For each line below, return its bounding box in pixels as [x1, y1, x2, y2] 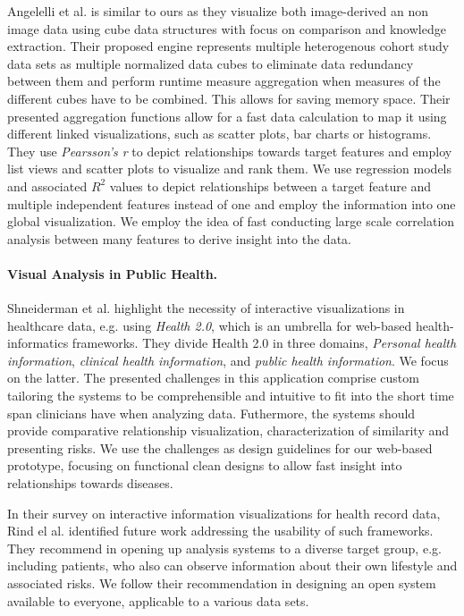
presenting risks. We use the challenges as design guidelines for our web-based [7, 438, 433, 457]
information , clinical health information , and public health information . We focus [7, 350, 449, 369]
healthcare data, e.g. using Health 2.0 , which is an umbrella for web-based [7, 316, 412, 334]
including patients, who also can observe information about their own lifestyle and [7, 556, 458, 575]
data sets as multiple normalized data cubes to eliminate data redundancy [7, 54, 414, 72]
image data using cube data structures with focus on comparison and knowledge [7, 19, 446, 38]
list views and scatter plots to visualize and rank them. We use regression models [7, 159, 452, 178]
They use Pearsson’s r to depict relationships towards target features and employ [7, 141, 452, 160]
